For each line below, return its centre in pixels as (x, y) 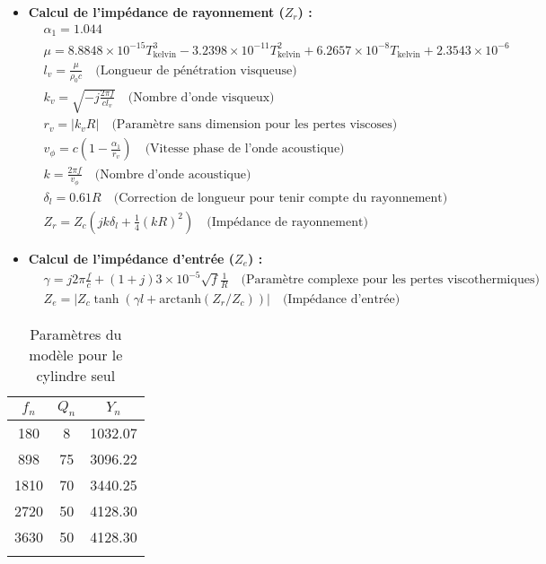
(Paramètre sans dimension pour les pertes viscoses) (255, 125)
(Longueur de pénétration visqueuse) (196, 70)
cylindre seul (76, 375)
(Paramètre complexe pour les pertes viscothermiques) (390, 280)
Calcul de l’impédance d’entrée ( (132, 258)
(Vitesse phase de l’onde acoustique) (245, 149)
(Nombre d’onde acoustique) (173, 174)
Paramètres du (76, 334)
